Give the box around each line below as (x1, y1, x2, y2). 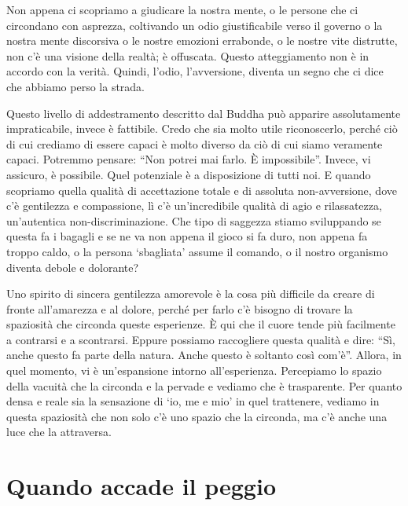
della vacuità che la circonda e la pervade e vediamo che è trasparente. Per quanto (6, 377, 402, 394)
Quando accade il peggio (6, 470, 277, 502)
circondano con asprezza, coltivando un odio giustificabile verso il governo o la (6, 16, 383, 33)
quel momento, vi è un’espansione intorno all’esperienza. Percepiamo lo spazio (6, 362, 382, 379)
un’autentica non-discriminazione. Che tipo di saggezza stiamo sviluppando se (6, 212, 381, 229)
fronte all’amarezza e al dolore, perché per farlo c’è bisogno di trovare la (6, 300, 353, 317)
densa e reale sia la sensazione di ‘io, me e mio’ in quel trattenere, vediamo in (6, 393, 380, 409)
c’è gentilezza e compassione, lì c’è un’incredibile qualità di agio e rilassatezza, (6, 197, 382, 214)
